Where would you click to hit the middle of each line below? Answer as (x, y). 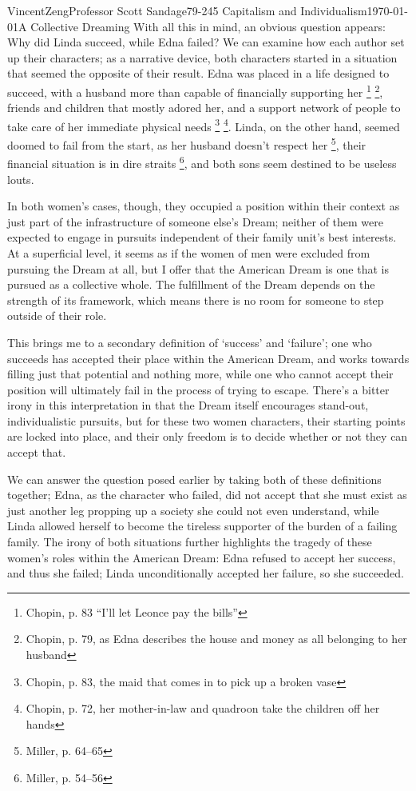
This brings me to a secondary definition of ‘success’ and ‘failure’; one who (190, 342)
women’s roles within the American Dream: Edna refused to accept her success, (202, 557)
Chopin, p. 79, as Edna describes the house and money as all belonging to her (216, 639)
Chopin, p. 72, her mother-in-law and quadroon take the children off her (203, 708)
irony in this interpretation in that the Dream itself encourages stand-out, (188, 405)
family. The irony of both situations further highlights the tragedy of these (190, 542)
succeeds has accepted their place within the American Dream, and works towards (208, 358)
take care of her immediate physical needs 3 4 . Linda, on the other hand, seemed (204, 125)
